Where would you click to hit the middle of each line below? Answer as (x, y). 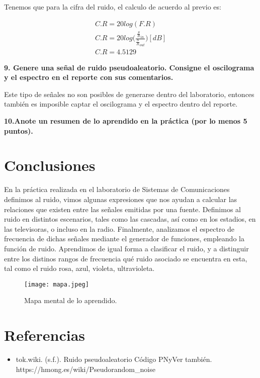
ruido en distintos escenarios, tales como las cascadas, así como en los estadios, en (130, 219)
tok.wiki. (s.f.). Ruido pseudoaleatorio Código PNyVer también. (114, 359)
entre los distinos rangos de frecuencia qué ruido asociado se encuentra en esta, (126, 258)
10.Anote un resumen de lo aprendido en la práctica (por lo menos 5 (126, 121)
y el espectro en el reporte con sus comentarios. (89, 77)
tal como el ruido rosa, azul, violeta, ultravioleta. (79, 268)
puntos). (19, 130)
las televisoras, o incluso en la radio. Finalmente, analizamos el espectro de (119, 228)
